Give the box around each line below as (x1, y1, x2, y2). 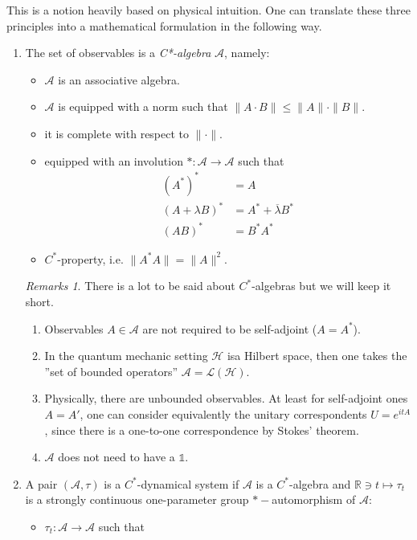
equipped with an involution (44, 152, 183, 169)
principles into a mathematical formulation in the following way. (6, 17, 322, 34)
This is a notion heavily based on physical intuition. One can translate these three (6, 2, 411, 18)
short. (25, 292, 54, 309)
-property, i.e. (57, 250, 124, 267)
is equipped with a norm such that (58, 98, 228, 115)
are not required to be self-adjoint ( (142, 320, 317, 337)
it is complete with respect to (44, 125, 190, 141)
